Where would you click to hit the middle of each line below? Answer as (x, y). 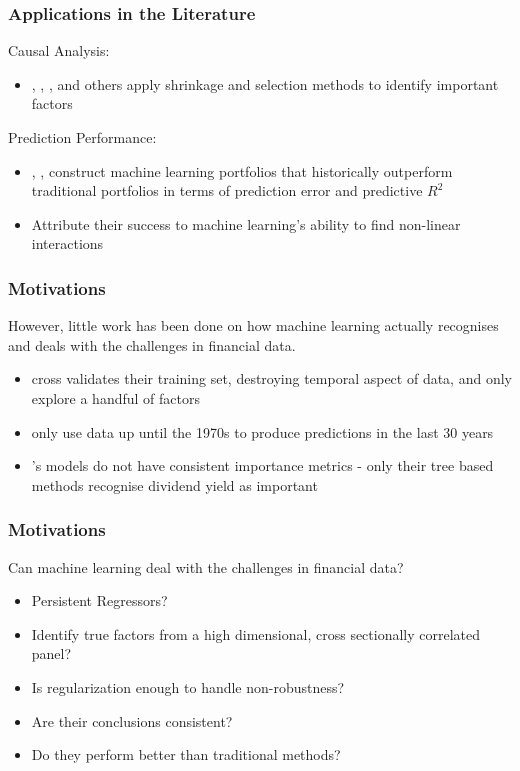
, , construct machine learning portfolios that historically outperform (242, 170)
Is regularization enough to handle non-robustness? (188, 686)
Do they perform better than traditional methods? (186, 754)
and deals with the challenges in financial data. (152, 344)
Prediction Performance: (82, 137)
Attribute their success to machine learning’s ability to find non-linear (246, 223)
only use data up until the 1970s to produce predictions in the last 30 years (262, 431)
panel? (51, 653)
